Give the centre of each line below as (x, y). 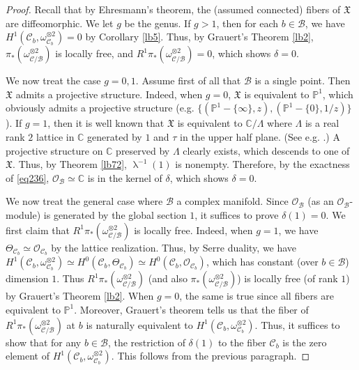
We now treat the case (53, 80)
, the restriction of (146, 342)
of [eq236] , (28, 177)
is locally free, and (94, 53)
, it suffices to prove (237, 214)
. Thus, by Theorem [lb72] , (70, 164)
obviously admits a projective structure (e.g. (100, 108)
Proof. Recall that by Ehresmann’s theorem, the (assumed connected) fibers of (173, 9)
